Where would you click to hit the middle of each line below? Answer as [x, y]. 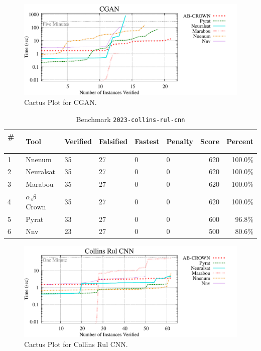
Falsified [113, 141]
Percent [240, 141]
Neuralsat [41, 171]
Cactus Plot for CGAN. [60, 102]
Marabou [40, 184]
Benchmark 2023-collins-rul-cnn [130, 119]
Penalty [180, 141]
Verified [78, 141]
